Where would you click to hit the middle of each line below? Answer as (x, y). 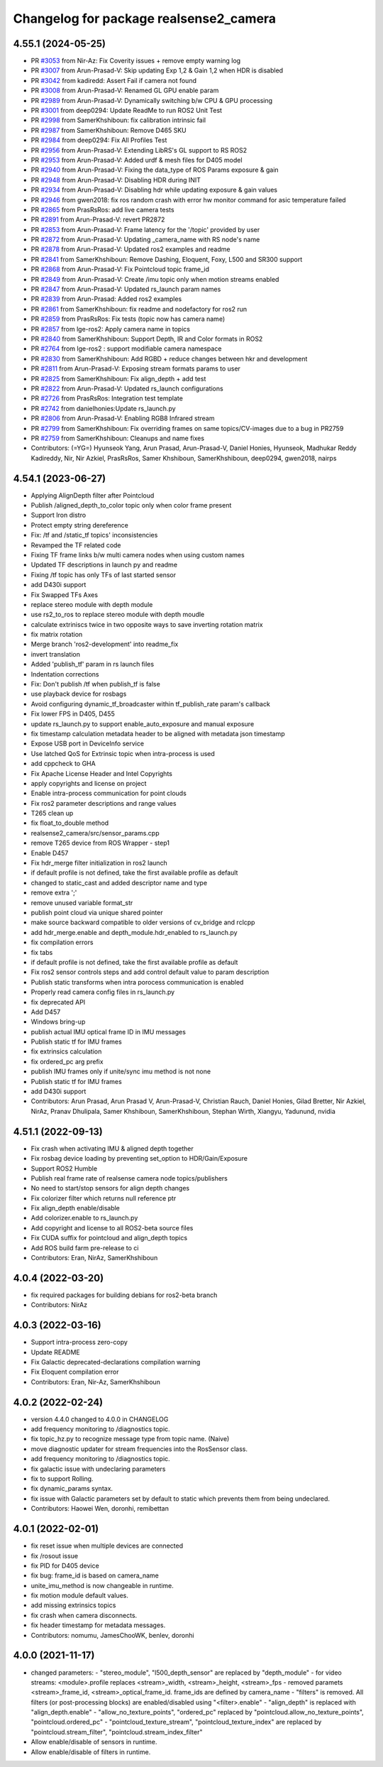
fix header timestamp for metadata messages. (98, 1625)
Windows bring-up (58, 1022)
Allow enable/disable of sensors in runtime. (94, 1742)
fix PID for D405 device (65, 1565)
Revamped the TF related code (76, 545)
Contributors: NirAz (59, 1305)
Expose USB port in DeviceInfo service (88, 744)
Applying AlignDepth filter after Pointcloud (93, 495)
